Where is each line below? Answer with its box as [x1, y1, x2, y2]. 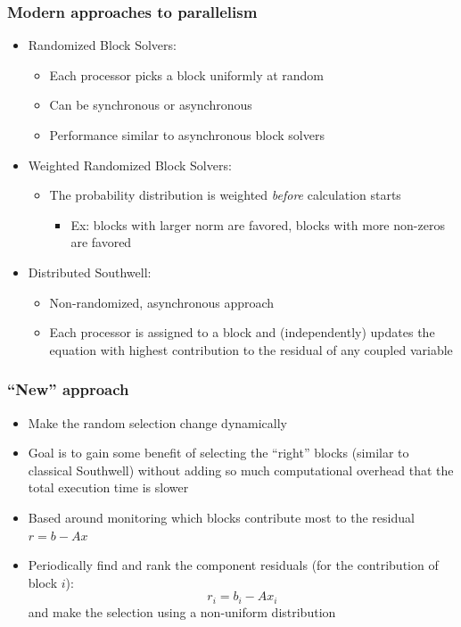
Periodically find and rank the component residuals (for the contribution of [28, 556, 439, 574]
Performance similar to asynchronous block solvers [49, 126, 325, 144]
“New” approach [7, 378, 129, 400]
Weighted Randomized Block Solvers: [28, 155, 232, 174]
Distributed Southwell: [28, 262, 152, 281]
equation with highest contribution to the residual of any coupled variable [49, 340, 453, 359]
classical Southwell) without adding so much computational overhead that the [28, 460, 454, 479]
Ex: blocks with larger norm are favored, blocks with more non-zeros [70, 215, 445, 234]
